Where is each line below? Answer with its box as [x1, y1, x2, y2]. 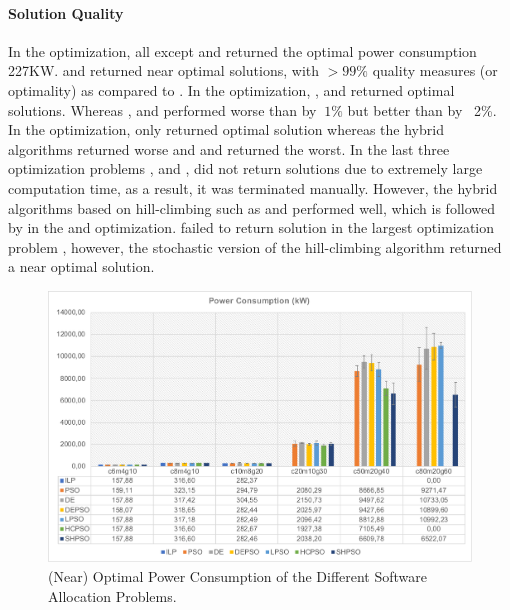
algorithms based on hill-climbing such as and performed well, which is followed [8, 197, 496, 218]
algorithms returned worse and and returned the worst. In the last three [8, 138, 450, 159]
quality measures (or [372, 60, 498, 81]
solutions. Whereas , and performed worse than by [8, 99, 317, 120]
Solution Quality [8, 2, 124, 23]
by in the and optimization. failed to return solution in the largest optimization [8, 217, 495, 238]
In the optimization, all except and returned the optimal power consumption [8, 40, 477, 61]
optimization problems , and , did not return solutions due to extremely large [8, 158, 483, 179]
